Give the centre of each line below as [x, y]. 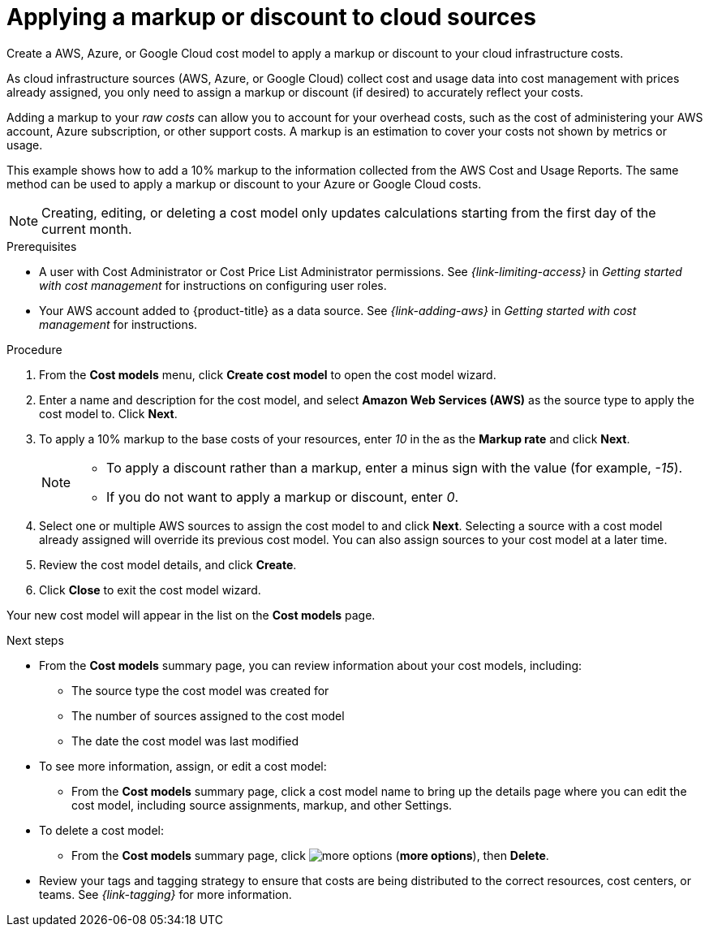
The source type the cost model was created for [200, 690]
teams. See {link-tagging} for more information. [165, 894]
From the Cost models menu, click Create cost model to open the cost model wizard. [268, 374]
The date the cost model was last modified [185, 741]
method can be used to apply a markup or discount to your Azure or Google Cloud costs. [244, 184]
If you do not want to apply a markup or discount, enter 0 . [283, 497]
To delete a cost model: [102, 830]
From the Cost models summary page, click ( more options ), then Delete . [310, 855]
